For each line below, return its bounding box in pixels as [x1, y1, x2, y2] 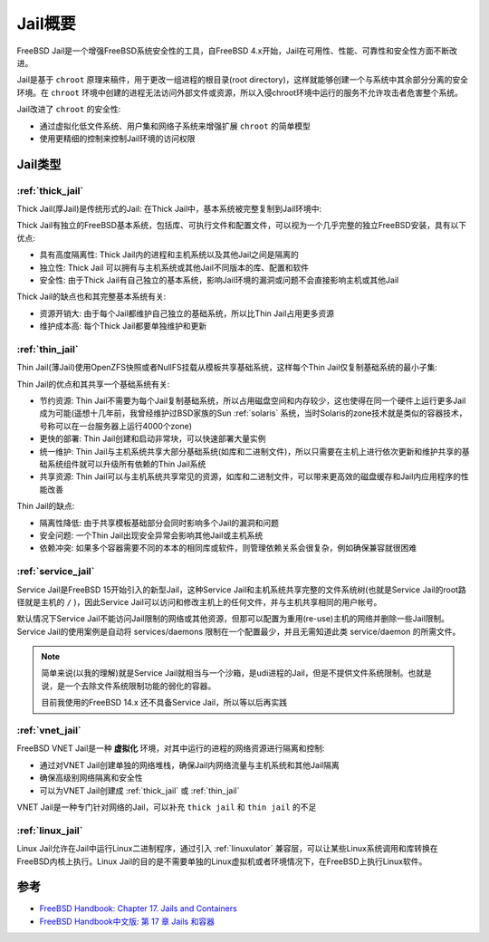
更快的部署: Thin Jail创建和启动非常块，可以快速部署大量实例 [39, 433, 266, 444]
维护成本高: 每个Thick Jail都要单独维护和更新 [39, 321, 207, 332]
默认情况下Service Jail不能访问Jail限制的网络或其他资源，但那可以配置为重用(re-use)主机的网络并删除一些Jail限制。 [16, 613, 450, 624]
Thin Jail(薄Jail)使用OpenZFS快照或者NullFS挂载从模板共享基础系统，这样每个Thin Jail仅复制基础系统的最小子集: [16, 362, 438, 373]
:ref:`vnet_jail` [16, 725, 81, 737]
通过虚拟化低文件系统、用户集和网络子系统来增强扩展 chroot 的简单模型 [39, 120, 312, 131]
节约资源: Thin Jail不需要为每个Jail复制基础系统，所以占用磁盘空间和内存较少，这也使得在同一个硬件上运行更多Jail [39, 395, 466, 407]
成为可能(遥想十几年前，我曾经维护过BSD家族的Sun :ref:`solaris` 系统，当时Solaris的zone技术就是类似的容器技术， [39, 408, 467, 418]
